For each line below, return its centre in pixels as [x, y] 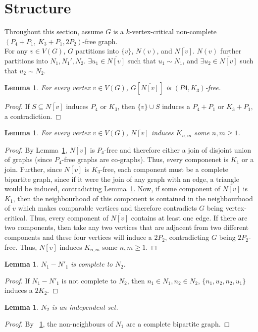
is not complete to [89, 280]
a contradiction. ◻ [33, 116]
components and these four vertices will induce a [78, 237]
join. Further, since [33, 169]
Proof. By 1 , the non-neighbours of [59, 323]
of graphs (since [28, 159]
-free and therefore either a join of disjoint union [178, 149]
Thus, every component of [69, 217]
